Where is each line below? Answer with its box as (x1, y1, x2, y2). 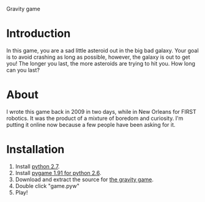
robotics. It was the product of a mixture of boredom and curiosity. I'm (6, 114, 184, 122)
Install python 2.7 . (15, 162, 60, 170)
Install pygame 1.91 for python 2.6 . (15, 169, 102, 176)
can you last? (6, 66, 40, 73)
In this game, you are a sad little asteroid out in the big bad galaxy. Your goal (6, 47, 199, 54)
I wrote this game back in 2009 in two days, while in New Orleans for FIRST (6, 108, 197, 115)
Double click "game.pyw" (15, 182, 80, 189)
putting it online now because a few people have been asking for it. (6, 121, 176, 128)
